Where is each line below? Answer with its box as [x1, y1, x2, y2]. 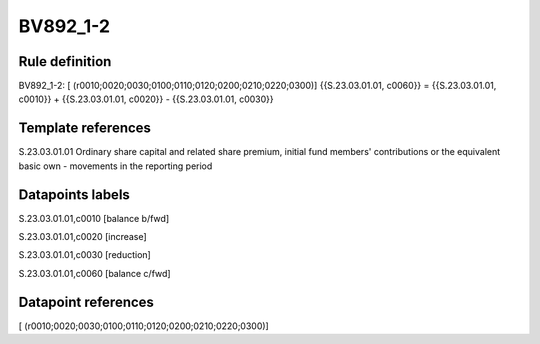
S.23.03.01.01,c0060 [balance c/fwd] [18, 267, 171, 279]
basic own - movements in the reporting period [18, 160, 213, 172]
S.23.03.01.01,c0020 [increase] [18, 231, 147, 243]
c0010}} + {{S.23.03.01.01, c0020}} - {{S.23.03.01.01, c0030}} [18, 93, 274, 105]
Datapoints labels [18, 186, 130, 203]
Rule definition [18, 53, 112, 70]
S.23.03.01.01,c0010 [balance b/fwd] [18, 212, 170, 224]
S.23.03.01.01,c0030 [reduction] [18, 249, 152, 261]
